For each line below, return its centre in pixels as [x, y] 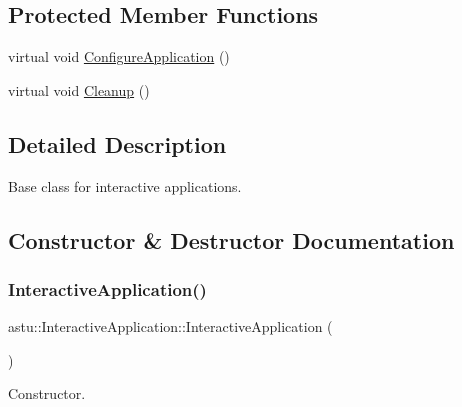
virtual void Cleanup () [79, 89]
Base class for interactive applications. [125, 185]
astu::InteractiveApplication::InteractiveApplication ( [170, 326]
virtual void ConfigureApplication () [119, 56]
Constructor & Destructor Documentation [231, 239]
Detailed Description [117, 143]
